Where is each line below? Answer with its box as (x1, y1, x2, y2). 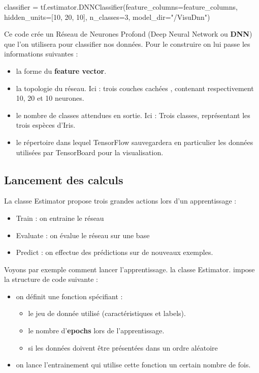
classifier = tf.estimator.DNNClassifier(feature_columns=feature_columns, (4, 2, 238, 12)
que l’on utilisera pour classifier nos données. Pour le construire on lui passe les (4, 38, 250, 49)
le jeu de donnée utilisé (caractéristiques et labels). (28, 308, 186, 319)
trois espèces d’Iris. (16, 120, 76, 130)
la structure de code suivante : (4, 274, 98, 284)
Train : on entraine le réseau (16, 212, 104, 223)
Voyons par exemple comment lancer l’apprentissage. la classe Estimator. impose (4, 264, 255, 274)
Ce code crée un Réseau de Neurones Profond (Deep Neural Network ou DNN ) (4, 28, 252, 39)
